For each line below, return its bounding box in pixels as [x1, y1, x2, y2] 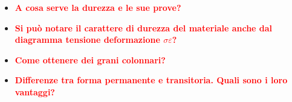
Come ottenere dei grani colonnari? [15, 53, 166, 66]
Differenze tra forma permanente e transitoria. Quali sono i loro [15, 74, 288, 86]
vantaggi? [15, 85, 55, 98]
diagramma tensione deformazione [15, 33, 160, 46]
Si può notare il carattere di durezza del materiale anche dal [15, 21, 273, 34]
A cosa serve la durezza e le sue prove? [15, 1, 181, 13]
